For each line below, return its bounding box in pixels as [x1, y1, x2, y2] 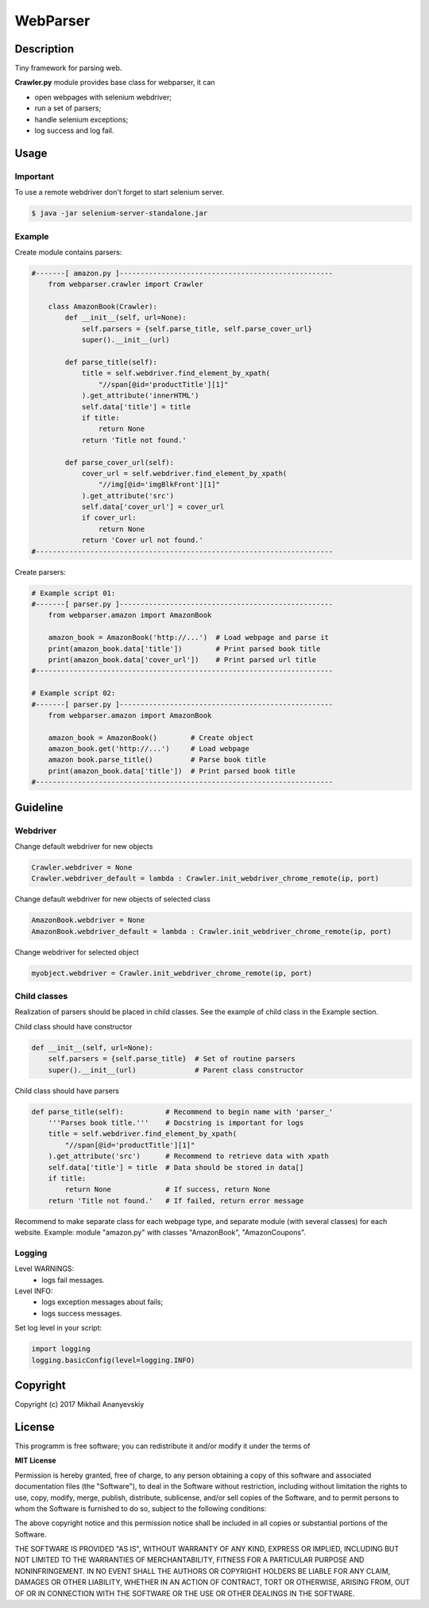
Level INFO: [14, 1286, 53, 1296]
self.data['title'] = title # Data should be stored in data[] [48, 1163, 304, 1172]
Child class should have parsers [14, 1086, 119, 1095]
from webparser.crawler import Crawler [48, 280, 204, 289]
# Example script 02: [31, 688, 116, 698]
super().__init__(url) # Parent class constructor [48, 1065, 304, 1075]
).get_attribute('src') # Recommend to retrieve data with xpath [48, 1152, 330, 1160]
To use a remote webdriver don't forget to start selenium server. [14, 188, 225, 197]
